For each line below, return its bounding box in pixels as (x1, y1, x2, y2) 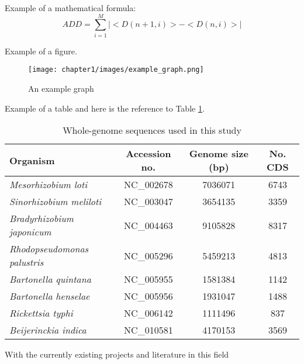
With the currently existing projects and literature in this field (5, 348, 229, 360)
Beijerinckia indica (9, 323, 87, 337)
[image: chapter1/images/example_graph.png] (28, 65, 204, 74)
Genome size (189, 147, 248, 161)
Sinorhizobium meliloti (9, 195, 102, 209)
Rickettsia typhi (9, 306, 73, 320)
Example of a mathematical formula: (5, 2, 136, 13)
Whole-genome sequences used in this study (63, 123, 241, 137)
